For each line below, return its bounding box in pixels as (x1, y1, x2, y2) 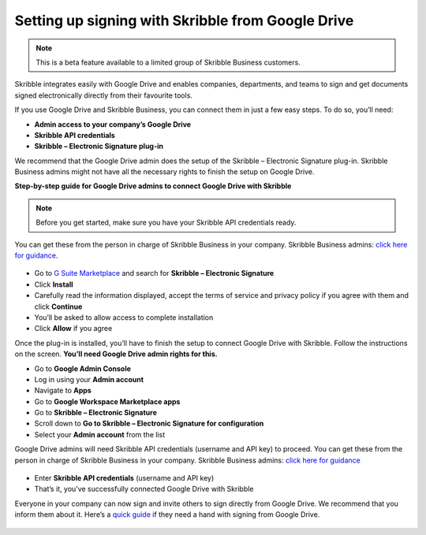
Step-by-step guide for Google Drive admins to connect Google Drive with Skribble (14, 181, 292, 191)
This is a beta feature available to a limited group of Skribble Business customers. (35, 58, 301, 67)
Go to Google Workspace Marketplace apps (34, 396, 181, 406)
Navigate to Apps (34, 386, 92, 396)
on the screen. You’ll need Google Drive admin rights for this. (14, 349, 218, 359)
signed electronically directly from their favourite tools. (14, 91, 193, 100)
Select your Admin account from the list (34, 429, 166, 439)
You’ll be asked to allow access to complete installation (34, 312, 214, 322)
